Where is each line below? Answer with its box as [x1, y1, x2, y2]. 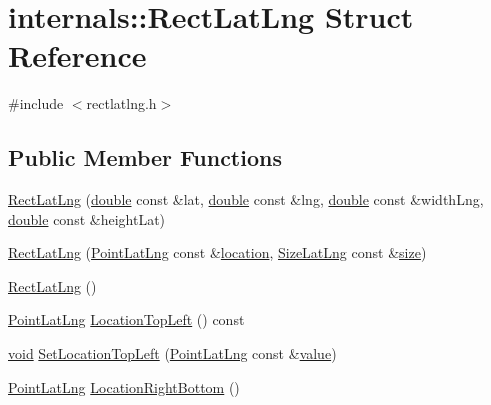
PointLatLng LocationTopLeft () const [8, 309, 245, 330]
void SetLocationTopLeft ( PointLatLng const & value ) [8, 343, 337, 364]
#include [8, 93, 64, 114]
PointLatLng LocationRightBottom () [8, 376, 240, 397]
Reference [8, 35, 147, 76]
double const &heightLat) [8, 208, 166, 229]
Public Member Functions [8, 142, 282, 173]
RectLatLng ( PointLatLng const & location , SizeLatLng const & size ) [8, 242, 427, 263]
